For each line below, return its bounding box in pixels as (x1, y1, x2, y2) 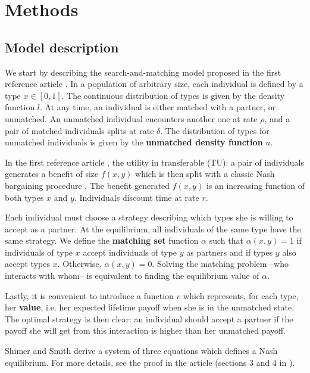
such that (209, 234, 243, 247)
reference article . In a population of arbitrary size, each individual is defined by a (5, 77, 303, 90)
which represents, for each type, (183, 289, 299, 301)
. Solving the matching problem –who (152, 257, 289, 270)
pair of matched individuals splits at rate (5, 124, 154, 136)
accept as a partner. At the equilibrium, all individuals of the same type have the (5, 222, 301, 235)
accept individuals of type (83, 245, 177, 258)
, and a (264, 112, 290, 125)
